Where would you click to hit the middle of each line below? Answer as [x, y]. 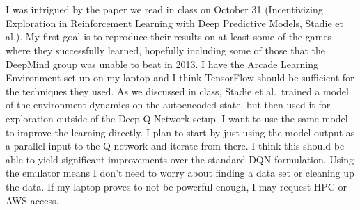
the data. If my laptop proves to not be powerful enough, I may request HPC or [177, 186]
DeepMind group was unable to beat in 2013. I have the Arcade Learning [162, 64]
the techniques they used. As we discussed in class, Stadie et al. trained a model [177, 91]
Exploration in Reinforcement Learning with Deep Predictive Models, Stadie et [175, 23]
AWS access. [32, 200]
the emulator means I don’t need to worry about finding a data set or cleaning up [180, 173]
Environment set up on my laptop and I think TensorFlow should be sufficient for [180, 78]
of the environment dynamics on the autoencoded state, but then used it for [168, 105]
